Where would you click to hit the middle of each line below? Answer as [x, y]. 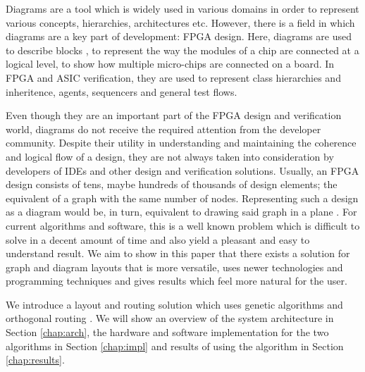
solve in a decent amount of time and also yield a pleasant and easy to [158, 239]
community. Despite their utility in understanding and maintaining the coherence [181, 143]
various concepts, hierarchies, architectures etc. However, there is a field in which [180, 22]
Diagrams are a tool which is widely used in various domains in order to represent [182, 8]
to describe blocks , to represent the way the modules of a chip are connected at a [182, 50]
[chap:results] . [35, 360]
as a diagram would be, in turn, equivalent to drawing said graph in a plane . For [181, 212]
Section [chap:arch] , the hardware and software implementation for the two [167, 332]
